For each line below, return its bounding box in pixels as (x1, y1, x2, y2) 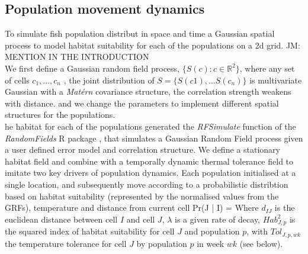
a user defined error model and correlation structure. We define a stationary (5, 143, 280, 156)
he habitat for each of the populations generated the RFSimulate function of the (5, 120, 296, 132)
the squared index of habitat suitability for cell (5, 225, 175, 237)
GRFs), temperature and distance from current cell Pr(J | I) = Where (5, 201, 259, 214)
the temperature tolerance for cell (5, 237, 127, 249)
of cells (5, 73, 30, 86)
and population (184, 225, 240, 237)
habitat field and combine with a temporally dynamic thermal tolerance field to (5, 155, 294, 167)
